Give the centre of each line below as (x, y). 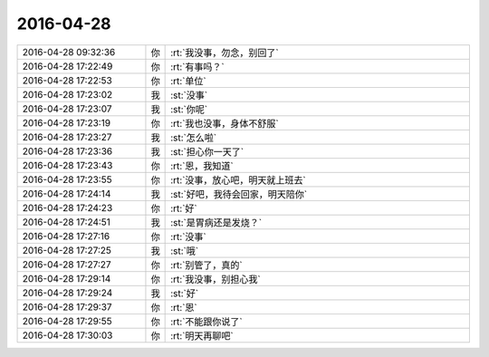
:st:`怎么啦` (194, 138)
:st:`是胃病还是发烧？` (216, 222)
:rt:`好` (184, 208)
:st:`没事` (189, 95)
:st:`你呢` (189, 109)
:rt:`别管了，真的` (207, 265)
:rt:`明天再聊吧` (202, 335)
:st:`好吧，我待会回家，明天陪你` (239, 194)
